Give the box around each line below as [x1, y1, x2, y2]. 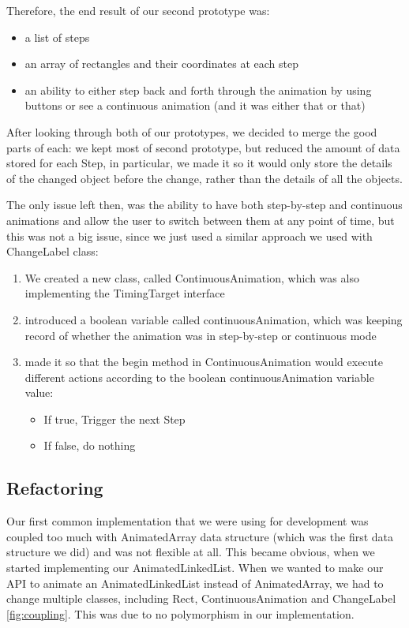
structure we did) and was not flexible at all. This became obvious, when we [6, 544, 375, 560]
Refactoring [6, 476, 103, 500]
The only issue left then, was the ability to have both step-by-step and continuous [6, 196, 403, 213]
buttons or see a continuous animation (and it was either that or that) [24, 97, 366, 114]
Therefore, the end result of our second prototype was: [6, 2, 270, 18]
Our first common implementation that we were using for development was [6, 513, 369, 529]
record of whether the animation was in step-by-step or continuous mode [24, 327, 377, 343]
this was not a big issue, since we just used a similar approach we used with [6, 227, 373, 244]
